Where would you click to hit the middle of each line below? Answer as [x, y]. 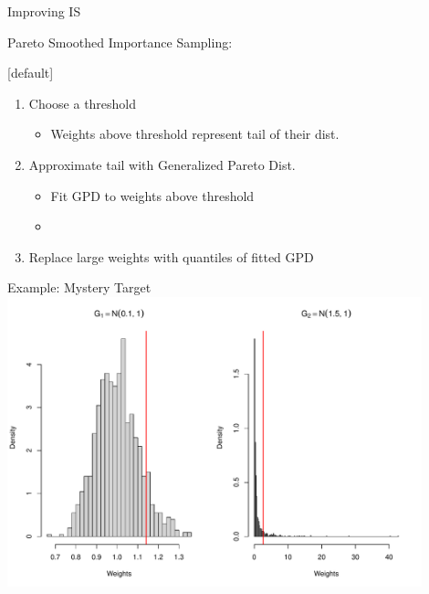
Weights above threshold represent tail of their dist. [195, 134]
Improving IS [44, 11]
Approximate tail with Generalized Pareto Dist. [162, 164]
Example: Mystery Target [79, 287]
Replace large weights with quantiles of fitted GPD [171, 256]
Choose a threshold [83, 103]
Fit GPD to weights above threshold [152, 195]
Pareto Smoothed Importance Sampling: [120, 42]
